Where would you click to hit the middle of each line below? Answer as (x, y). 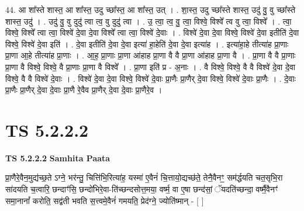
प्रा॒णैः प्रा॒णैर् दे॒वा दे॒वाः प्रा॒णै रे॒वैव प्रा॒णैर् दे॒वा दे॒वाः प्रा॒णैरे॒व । (84, 90)
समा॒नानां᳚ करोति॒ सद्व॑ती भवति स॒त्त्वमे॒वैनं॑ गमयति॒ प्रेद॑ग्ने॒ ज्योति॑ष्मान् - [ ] (105, 200)
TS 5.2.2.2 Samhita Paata (58, 158)
